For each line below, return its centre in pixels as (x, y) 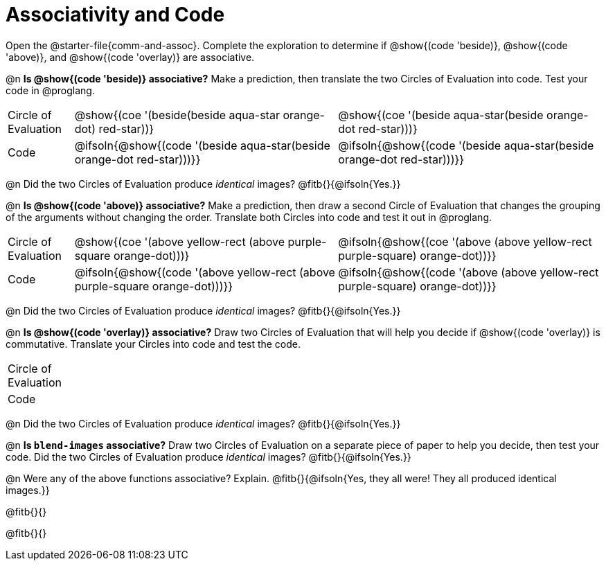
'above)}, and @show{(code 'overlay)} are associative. (130, 57)
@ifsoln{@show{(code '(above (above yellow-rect (469, 272)
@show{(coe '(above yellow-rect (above (180, 241)
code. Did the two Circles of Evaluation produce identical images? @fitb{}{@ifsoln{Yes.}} (208, 457)
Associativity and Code (115, 15)
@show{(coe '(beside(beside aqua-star (177, 115)
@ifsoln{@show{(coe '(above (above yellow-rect (465, 241)
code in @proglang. (50, 90)
